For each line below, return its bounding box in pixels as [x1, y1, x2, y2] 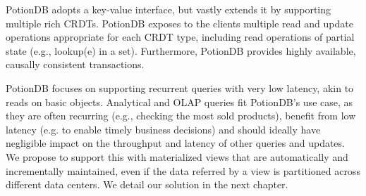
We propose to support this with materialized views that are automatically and [6, 149, 348, 164]
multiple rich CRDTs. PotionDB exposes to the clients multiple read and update [6, 15, 353, 30]
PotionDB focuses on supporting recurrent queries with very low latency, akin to [6, 80, 354, 95]
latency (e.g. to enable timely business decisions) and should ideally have [6, 122, 321, 136]
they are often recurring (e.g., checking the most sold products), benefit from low [6, 108, 356, 123]
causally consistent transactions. [6, 57, 145, 72]
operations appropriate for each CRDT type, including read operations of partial [6, 30, 355, 44]
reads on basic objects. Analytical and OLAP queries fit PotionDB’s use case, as [6, 94, 353, 109]
